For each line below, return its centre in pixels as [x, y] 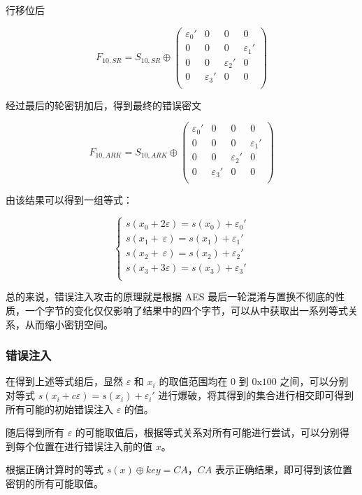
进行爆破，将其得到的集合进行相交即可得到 [256, 395]
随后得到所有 [35, 432]
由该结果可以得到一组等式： [69, 200]
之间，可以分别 [314, 381]
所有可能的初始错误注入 [59, 409]
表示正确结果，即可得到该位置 [283, 469]
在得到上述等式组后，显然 [64, 381]
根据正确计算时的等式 [55, 469]
